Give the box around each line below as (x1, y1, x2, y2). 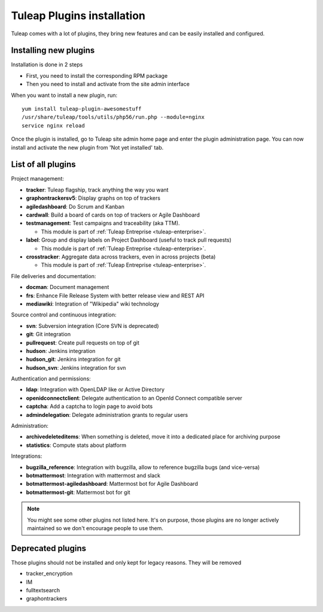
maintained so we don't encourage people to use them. (27, 524, 164, 532)
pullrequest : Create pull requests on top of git (26, 339, 140, 346)
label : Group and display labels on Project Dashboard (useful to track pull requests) (26, 236, 231, 243)
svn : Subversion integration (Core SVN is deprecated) (26, 322, 159, 329)
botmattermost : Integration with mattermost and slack (26, 471, 161, 479)
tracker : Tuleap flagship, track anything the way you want (26, 186, 169, 193)
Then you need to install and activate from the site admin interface (26, 81, 190, 88)
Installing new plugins (11, 45, 95, 56)
